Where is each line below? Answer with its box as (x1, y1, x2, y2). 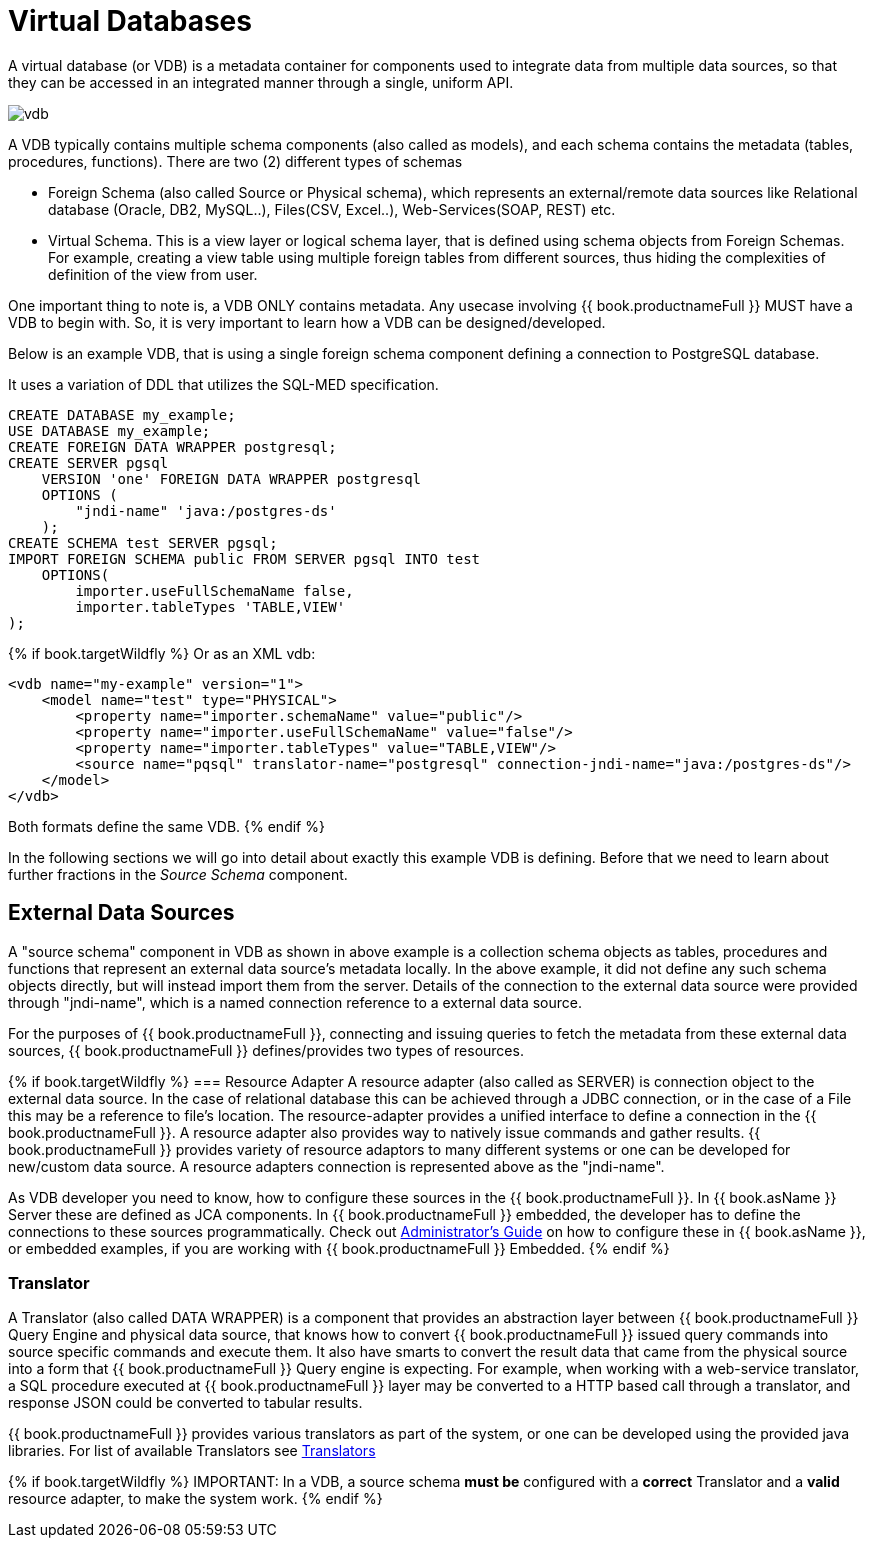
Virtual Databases (8, 4, 252, 38)
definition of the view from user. (48, 265, 258, 283)
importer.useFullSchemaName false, (75, 582, 354, 599)
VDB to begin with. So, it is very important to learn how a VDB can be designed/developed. (8, 313, 606, 331)
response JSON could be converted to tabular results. (8, 1394, 363, 1412)
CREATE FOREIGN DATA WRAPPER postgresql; (8, 438, 337, 455)
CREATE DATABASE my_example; (8, 406, 236, 423)
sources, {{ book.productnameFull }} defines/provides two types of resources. (8, 1041, 524, 1059)
